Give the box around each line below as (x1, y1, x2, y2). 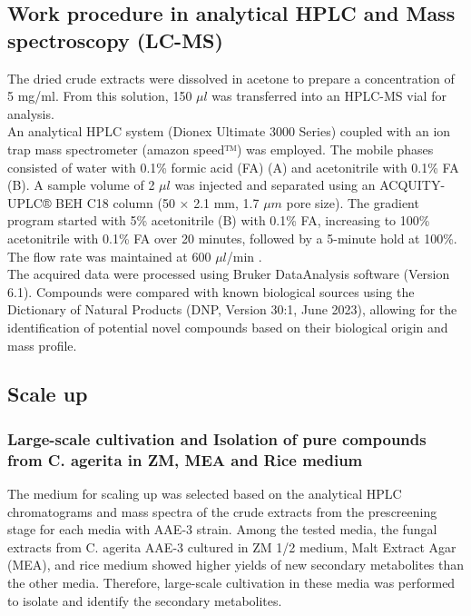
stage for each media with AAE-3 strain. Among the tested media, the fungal (7, 520, 437, 539)
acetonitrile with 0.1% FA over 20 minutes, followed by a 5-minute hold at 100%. (7, 228, 457, 247)
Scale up (7, 380, 88, 408)
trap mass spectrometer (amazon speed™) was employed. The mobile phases (7, 139, 434, 158)
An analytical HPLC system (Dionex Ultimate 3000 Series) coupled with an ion (7, 122, 451, 141)
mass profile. (7, 335, 77, 354)
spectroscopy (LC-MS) (7, 25, 223, 54)
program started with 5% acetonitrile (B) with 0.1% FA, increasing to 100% (7, 211, 430, 230)
